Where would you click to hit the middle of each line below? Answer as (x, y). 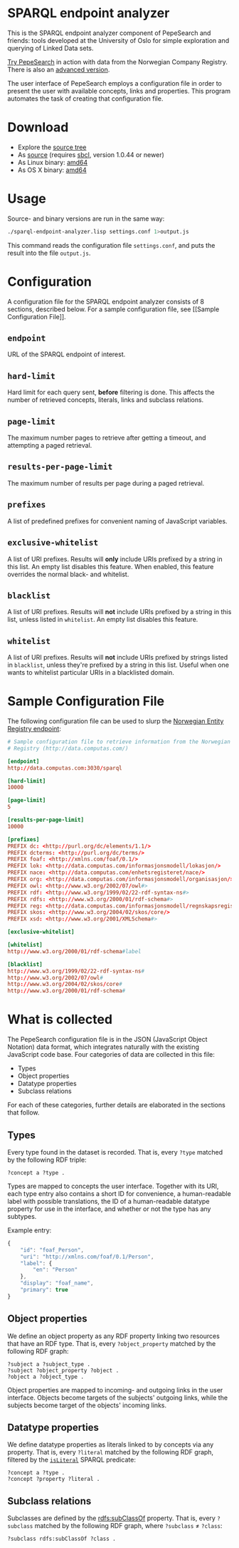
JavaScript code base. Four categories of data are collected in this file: (111, 1055)
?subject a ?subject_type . (49, 1364)
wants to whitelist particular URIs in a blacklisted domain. (91, 673)
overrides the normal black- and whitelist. (68, 574)
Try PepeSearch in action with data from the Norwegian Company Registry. (117, 61)
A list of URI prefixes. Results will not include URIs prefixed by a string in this (119, 612)
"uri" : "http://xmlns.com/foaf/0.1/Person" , (87, 1257)
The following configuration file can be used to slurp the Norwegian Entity (116, 721)
